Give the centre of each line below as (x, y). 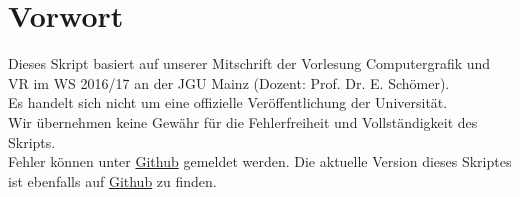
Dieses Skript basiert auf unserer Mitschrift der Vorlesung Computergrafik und (249, 63)
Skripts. (32, 141)
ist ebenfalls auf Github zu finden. (112, 180)
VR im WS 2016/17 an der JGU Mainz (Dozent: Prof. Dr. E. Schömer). (229, 82)
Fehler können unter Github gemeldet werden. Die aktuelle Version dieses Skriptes (260, 161)
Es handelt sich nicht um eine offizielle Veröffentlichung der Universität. (228, 102)
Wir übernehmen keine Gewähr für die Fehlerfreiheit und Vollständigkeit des (243, 121)
